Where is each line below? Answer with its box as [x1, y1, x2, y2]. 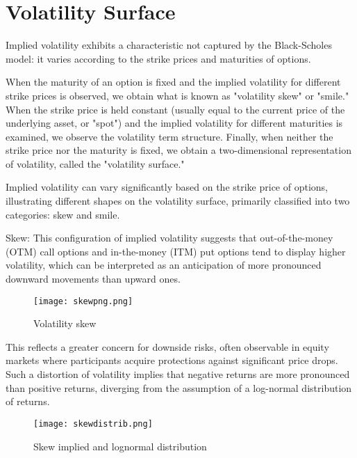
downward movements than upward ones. [6, 271, 181, 286]
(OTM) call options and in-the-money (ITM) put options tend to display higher [6, 244, 346, 258]
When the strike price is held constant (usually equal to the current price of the [6, 102, 345, 116]
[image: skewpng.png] [33, 296, 133, 306]
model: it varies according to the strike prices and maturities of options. [6, 51, 311, 65]
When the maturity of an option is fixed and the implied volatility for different [6, 74, 341, 89]
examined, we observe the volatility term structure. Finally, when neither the [6, 129, 333, 143]
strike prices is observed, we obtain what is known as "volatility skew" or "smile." [6, 88, 349, 102]
